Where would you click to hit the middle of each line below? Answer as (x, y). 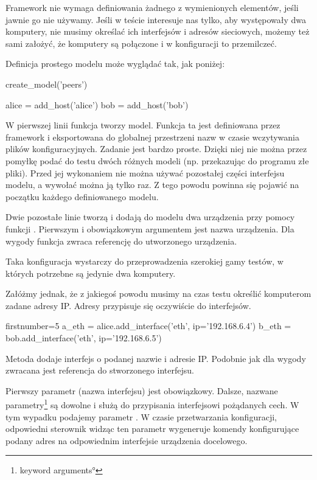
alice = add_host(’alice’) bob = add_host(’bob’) (97, 104)
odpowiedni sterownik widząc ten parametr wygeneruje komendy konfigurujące (152, 429)
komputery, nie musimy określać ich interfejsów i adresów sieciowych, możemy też (158, 31)
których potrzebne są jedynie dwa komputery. (91, 273)
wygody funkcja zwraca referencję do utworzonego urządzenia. (121, 241)
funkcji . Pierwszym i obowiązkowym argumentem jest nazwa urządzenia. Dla (150, 228)
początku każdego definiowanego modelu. (82, 196)
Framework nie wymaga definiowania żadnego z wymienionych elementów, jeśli (152, 7)
